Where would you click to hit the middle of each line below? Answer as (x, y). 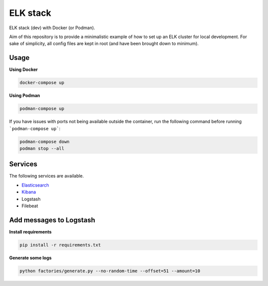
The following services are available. (47, 176)
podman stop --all (42, 148)
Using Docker (24, 70)
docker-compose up (42, 83)
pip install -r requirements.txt (60, 245)
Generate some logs (31, 258)
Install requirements (31, 232)
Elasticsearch (35, 185)
